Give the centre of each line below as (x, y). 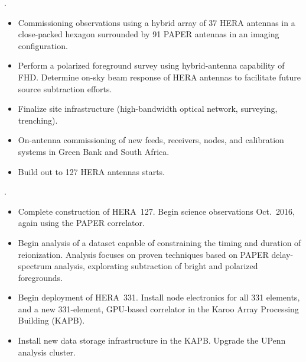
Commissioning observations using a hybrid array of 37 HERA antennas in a (157, 22)
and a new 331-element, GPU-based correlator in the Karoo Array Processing (158, 308)
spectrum (35, 266)
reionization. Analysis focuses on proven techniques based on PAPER (143, 254)
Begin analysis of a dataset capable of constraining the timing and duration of (159, 242)
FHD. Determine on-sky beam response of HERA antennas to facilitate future (159, 77)
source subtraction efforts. (65, 88)
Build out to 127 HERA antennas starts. (91, 171)
